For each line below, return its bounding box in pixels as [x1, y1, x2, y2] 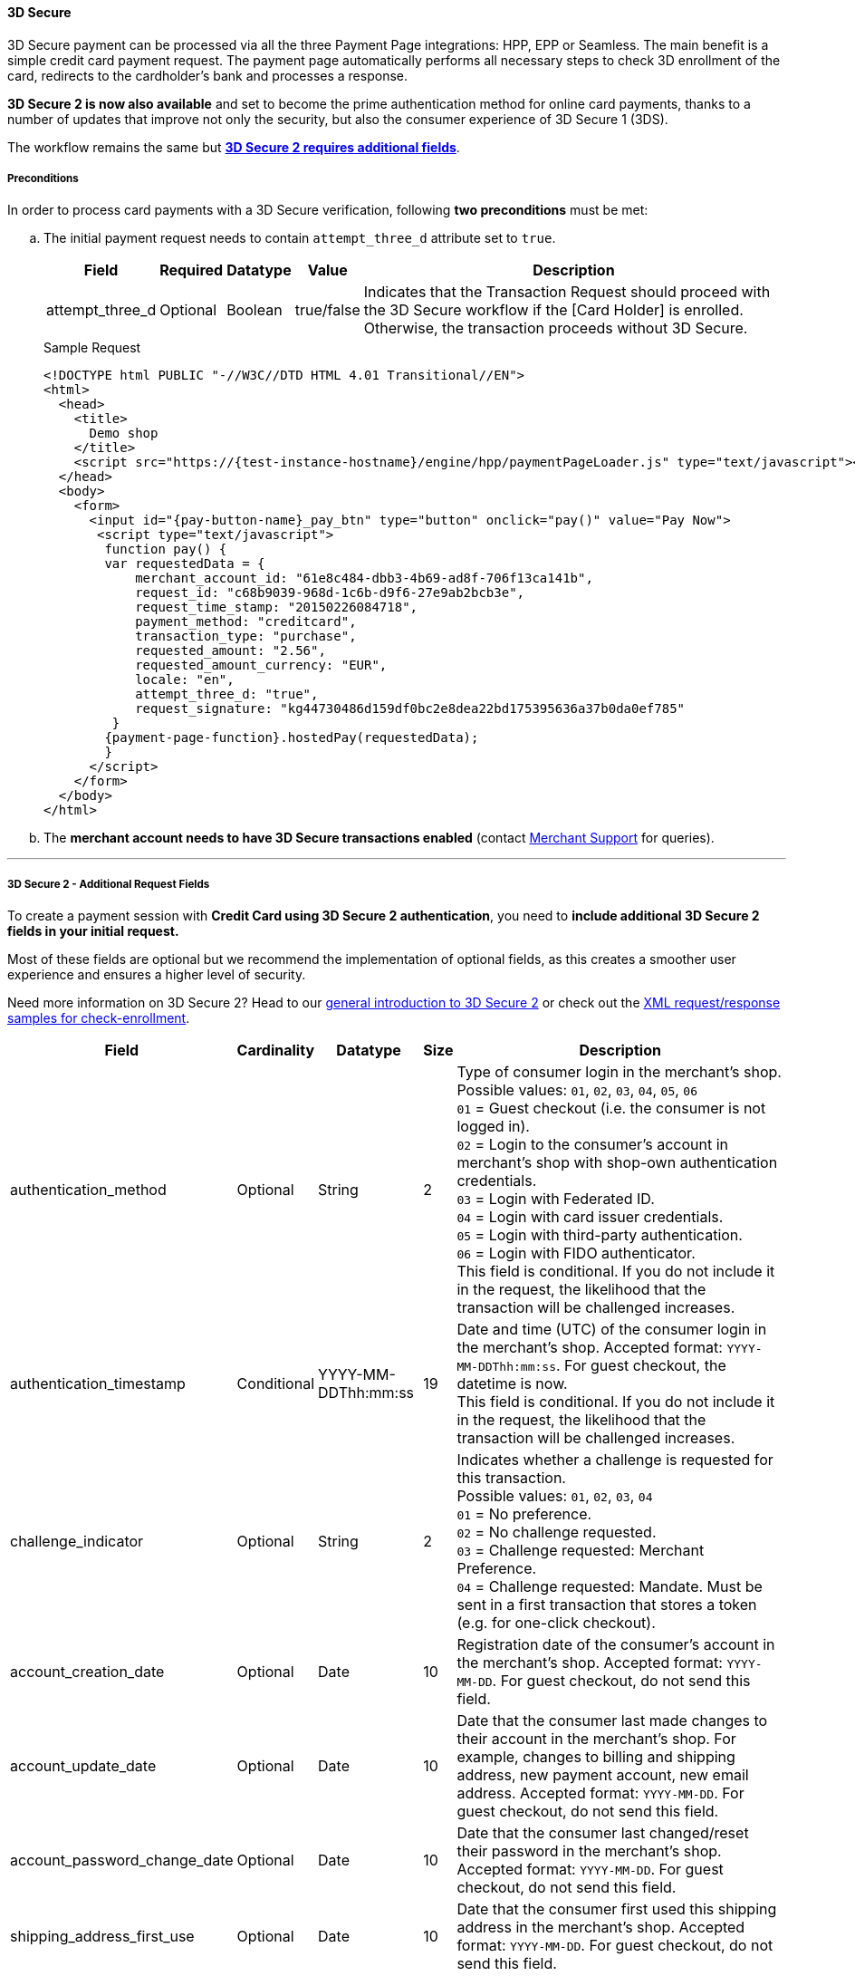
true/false [294, 301, 360, 320]
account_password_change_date [10, 1851, 234, 1870]
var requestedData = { [104, 556, 265, 572]
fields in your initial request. [7, 923, 179, 940]
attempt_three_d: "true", [135, 687, 319, 702]
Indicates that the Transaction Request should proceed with [363, 283, 771, 302]
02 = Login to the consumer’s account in [456, 1135, 729, 1154]
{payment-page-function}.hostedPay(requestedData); [104, 730, 479, 746]
